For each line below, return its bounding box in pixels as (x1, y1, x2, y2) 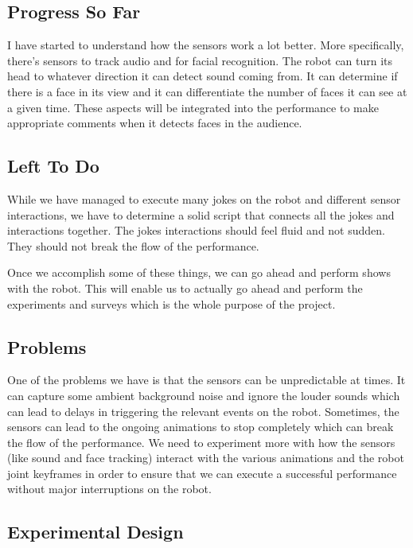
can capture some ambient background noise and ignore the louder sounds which (7, 387, 400, 403)
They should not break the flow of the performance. (7, 237, 259, 254)
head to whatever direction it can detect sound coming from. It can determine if (7, 68, 398, 84)
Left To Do (7, 154, 99, 178)
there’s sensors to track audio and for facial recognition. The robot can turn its (7, 52, 393, 68)
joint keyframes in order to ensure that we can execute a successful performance (7, 464, 397, 481)
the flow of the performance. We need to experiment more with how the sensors (7, 433, 395, 450)
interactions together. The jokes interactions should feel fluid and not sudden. (7, 222, 385, 239)
